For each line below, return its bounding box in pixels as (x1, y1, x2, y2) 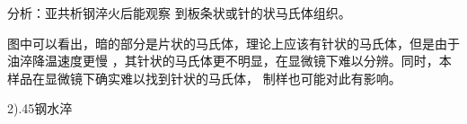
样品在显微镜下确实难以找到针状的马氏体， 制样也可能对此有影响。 (7, 68, 401, 87)
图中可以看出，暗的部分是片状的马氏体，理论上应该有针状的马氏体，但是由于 (7, 33, 460, 52)
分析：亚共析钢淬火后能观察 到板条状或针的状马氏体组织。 (7, 4, 351, 22)
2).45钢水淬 (7, 99, 73, 118)
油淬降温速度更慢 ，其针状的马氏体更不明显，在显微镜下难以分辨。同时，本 (7, 51, 452, 70)
